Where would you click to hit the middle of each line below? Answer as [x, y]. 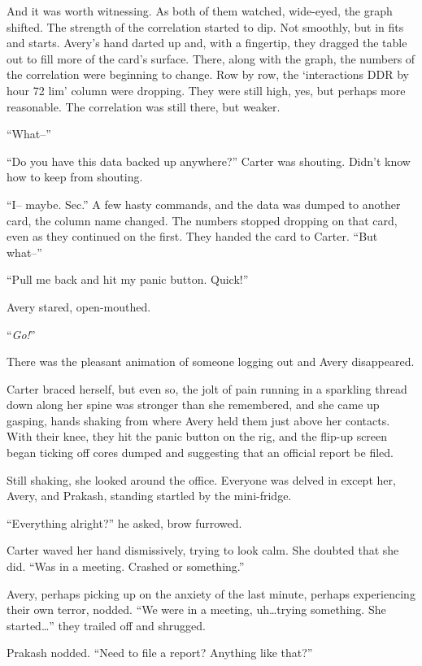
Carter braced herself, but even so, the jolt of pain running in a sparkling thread [207, 388]
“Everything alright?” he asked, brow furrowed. [124, 522]
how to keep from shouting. [75, 177]
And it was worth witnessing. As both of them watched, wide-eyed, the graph [200, 11]
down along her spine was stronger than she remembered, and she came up [193, 405]
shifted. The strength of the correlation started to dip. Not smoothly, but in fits [205, 26]
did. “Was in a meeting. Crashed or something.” [126, 566]
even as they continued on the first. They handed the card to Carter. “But [192, 236]
